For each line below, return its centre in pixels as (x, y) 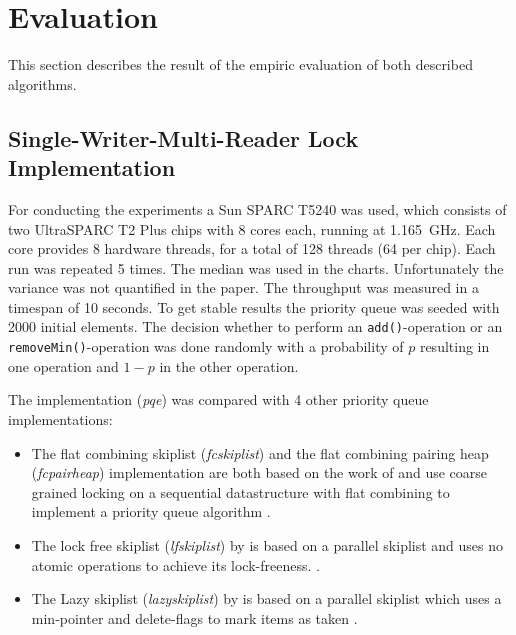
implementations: (60, 418)
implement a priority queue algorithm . (151, 511)
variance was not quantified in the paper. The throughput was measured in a (243, 287)
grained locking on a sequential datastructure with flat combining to (240, 491)
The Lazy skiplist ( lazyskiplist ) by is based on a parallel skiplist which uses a (266, 598)
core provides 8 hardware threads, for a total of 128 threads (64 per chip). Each (252, 248)
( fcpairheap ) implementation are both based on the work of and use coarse (259, 472)
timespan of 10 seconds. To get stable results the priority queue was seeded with (254, 306)
